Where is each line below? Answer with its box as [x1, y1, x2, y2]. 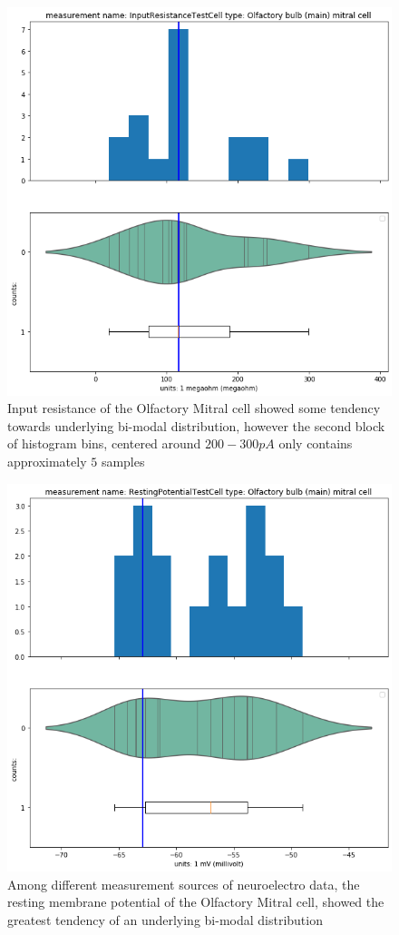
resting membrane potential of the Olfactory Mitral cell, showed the [7, 892, 384, 911]
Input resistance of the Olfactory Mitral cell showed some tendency [7, 399, 381, 418]
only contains [278, 434, 353, 453]
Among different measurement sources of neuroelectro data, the [7, 874, 360, 893]
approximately [7, 451, 87, 470]
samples [101, 451, 145, 470]
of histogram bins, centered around [7, 434, 201, 453]
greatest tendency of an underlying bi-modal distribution [7, 910, 323, 929]
